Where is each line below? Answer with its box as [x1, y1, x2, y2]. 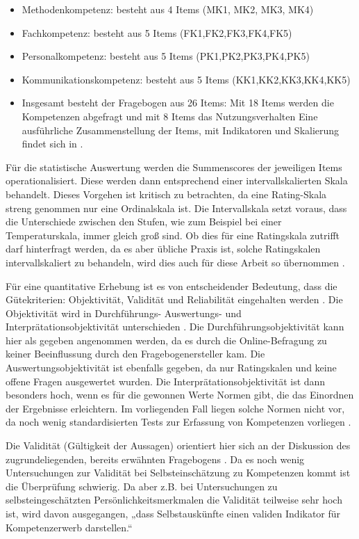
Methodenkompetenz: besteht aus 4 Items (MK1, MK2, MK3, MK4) [22, 2, 314, 16]
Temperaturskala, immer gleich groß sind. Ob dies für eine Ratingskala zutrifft [6, 227, 340, 242]
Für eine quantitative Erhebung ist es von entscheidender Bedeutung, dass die [6, 278, 337, 293]
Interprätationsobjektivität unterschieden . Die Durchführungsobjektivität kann [6, 319, 344, 334]
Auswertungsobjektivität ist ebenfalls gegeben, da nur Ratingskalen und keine [6, 360, 337, 375]
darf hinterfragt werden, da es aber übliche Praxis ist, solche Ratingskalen [6, 241, 321, 256]
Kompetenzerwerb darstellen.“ [6, 520, 133, 534]
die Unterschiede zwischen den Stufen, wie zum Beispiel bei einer [6, 214, 282, 229]
